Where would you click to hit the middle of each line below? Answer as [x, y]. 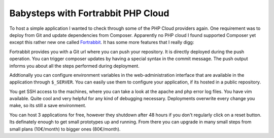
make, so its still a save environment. [48, 106]
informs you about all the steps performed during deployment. [74, 66]
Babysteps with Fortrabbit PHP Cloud [89, 13]
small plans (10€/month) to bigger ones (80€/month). [65, 129]
